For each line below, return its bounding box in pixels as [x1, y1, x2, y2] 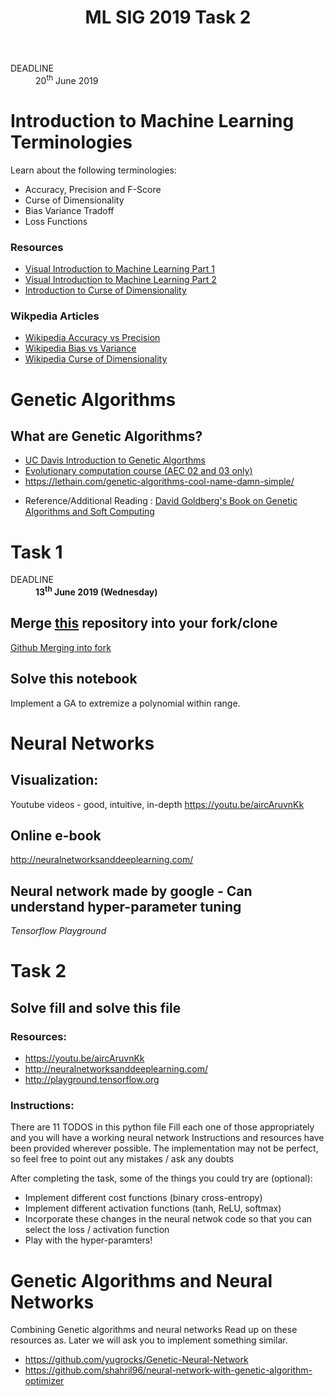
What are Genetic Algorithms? [10, 427, 203, 445]
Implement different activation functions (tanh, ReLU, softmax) [24, 1202, 282, 1215]
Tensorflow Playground [10, 925, 107, 937]
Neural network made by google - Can [10, 882, 253, 900]
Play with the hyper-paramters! [24, 1234, 153, 1246]
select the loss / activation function [24, 1224, 170, 1236]
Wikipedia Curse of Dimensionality [24, 353, 168, 365]
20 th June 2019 [35, 73, 99, 86]
